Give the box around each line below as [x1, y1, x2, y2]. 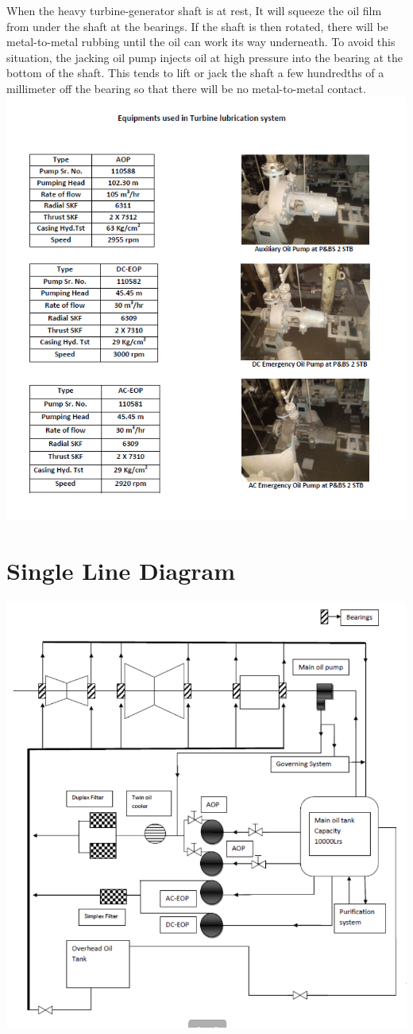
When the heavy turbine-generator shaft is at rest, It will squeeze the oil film [6, 2, 382, 18]
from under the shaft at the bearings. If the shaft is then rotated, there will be [6, 17, 388, 34]
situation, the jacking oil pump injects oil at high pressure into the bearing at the [6, 49, 403, 65]
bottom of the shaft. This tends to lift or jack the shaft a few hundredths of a [6, 64, 384, 81]
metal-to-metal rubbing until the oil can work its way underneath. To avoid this [6, 33, 396, 50]
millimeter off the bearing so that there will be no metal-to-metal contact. [6, 80, 366, 96]
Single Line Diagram [6, 554, 236, 586]
